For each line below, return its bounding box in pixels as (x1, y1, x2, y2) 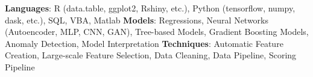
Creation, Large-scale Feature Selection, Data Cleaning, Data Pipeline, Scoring (5, 49, 297, 61)
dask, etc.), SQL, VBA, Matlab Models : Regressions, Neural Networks (5, 13, 269, 26)
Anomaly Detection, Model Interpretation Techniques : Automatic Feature (5, 37, 283, 49)
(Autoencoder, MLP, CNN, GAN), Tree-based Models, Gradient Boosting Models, (5, 25, 309, 38)
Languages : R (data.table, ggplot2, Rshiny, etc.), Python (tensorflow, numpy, (5, 2, 296, 14)
